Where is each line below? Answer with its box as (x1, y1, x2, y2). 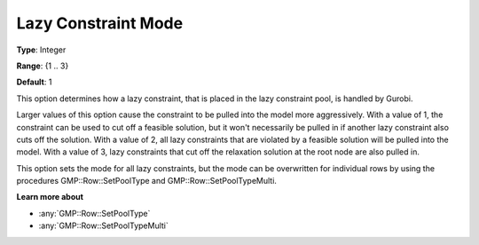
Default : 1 (16, 76, 52, 88)
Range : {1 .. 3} (16, 60, 69, 71)
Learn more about (16, 192, 84, 202)
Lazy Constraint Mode (16, 13, 184, 33)
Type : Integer (16, 44, 67, 55)
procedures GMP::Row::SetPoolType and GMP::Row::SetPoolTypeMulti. (16, 176, 277, 186)
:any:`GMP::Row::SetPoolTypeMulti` (38, 220, 169, 231)
